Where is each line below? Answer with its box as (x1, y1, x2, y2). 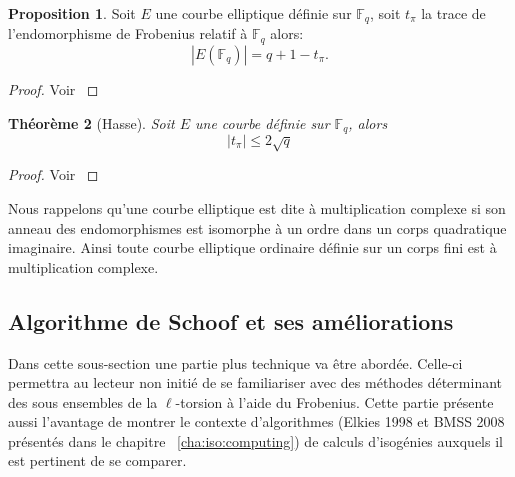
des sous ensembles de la (8, 391, 158, 412)
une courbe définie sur (194, 112, 330, 133)
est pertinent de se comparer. (8, 450, 187, 471)
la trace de (421, 3, 486, 23)
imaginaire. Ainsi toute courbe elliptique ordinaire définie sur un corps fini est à (8, 237, 497, 258)
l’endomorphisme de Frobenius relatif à (8, 23, 248, 44)
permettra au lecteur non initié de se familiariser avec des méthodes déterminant (8, 372, 503, 393)
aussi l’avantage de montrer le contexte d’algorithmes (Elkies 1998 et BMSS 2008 (8, 411, 505, 432)
